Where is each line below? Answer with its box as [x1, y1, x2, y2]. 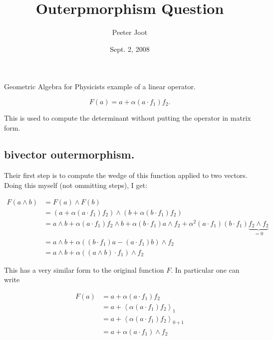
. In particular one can [171, 264, 240, 275]
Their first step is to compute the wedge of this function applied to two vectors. [4, 170, 248, 180]
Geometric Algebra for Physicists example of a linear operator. [4, 81, 196, 92]
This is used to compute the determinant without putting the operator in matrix [4, 112, 251, 123]
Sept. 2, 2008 [110, 43, 150, 54]
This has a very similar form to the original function [4, 264, 164, 275]
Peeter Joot [112, 27, 148, 37]
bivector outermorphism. [4, 147, 135, 162]
